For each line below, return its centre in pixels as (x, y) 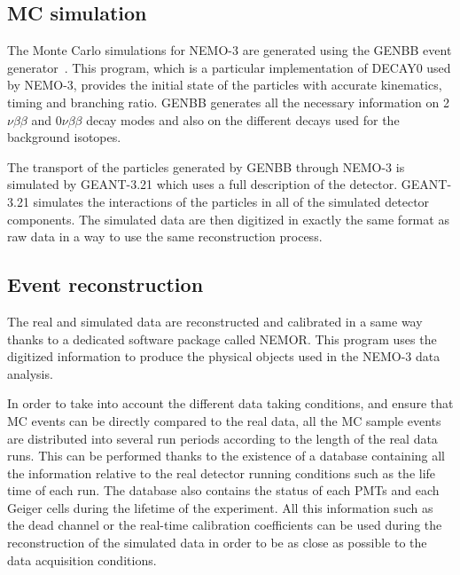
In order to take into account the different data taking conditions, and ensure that (230, 403)
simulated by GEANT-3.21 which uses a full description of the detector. (203, 184)
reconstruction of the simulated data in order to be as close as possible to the (217, 543)
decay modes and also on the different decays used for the (243, 119)
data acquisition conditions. (82, 559)
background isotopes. (64, 137)
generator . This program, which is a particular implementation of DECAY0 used (229, 67)
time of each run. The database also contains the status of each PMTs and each (223, 490)
